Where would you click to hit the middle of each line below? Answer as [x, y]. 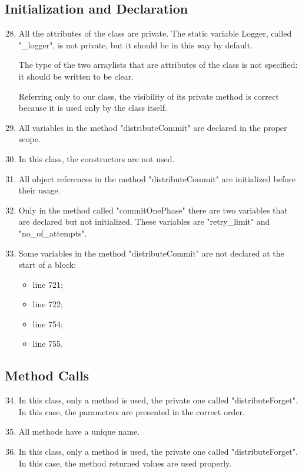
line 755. [48, 344]
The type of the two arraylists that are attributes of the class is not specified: [158, 65]
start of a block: [47, 265]
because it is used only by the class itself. [93, 108]
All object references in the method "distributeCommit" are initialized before [157, 178]
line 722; [48, 304]
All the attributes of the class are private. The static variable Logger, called [155, 33]
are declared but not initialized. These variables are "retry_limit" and [144, 221]
